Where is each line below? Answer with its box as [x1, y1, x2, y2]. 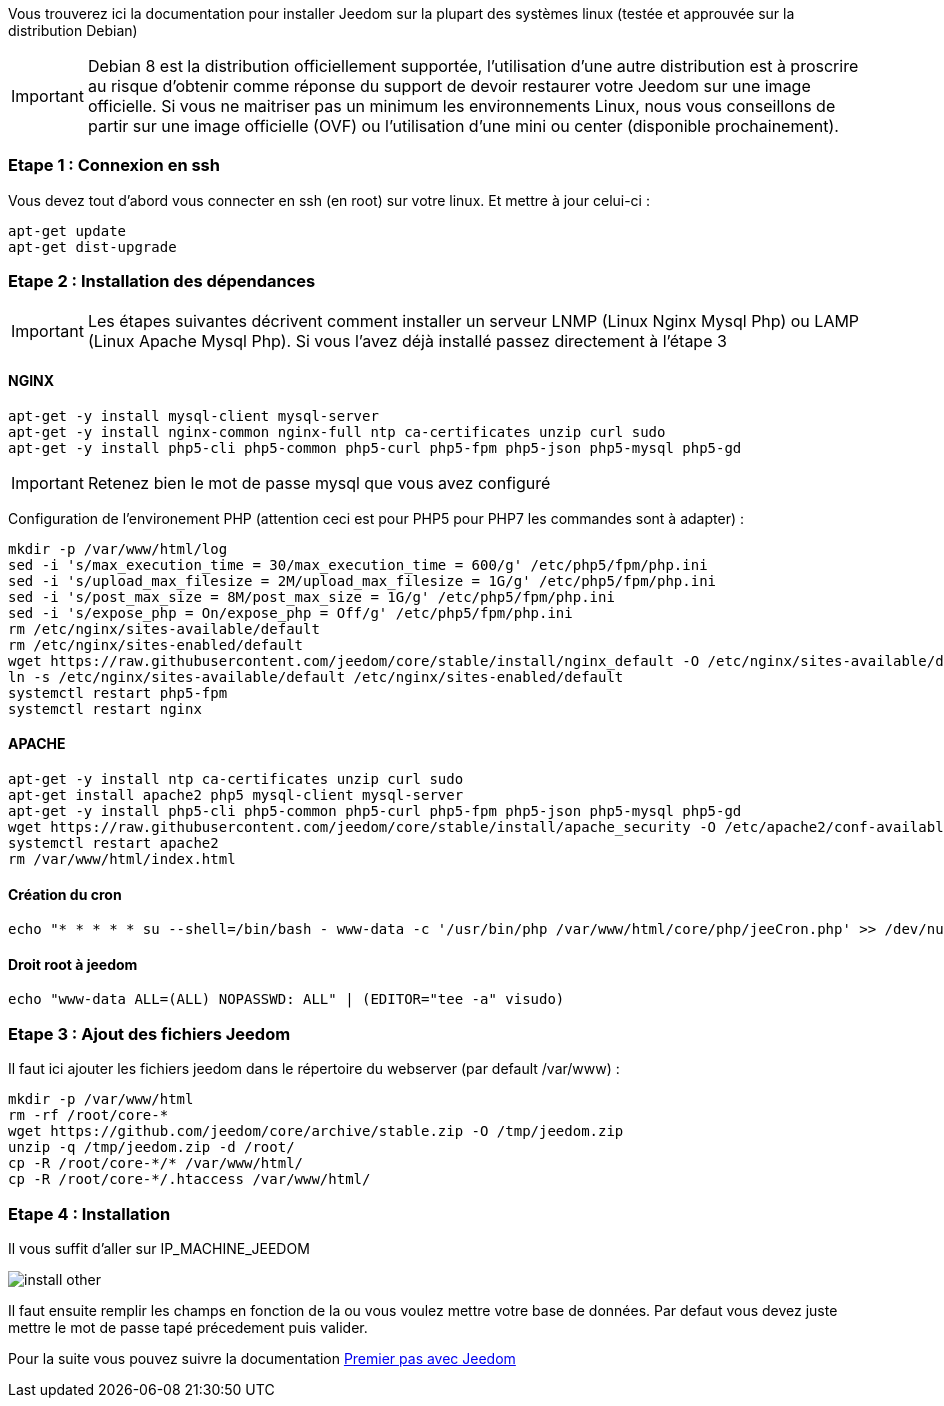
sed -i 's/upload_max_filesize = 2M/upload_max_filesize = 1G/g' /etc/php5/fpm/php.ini [8, 572, 717, 589]
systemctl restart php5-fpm [8, 684, 228, 701]
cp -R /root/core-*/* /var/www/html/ [8, 1155, 304, 1172]
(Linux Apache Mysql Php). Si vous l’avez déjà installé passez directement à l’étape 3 [87, 330, 727, 351]
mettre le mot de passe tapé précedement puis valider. [8, 1318, 368, 1336]
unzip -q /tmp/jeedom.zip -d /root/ [8, 1139, 295, 1156]
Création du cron [8, 885, 122, 903]
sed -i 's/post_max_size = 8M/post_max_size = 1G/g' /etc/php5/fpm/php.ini [8, 588, 615, 605]
